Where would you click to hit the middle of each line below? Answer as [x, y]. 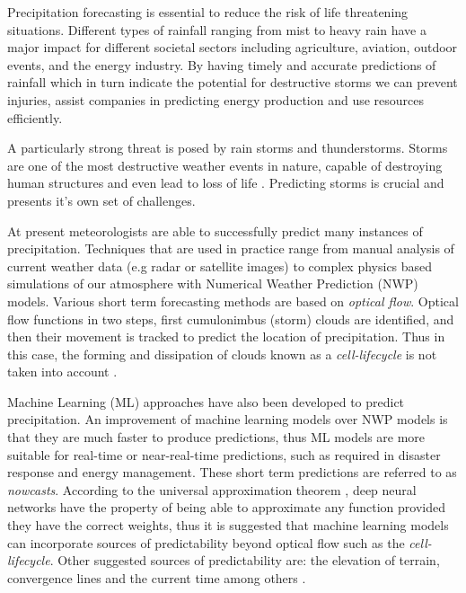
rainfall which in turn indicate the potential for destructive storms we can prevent [233, 82]
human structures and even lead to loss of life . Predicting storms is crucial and [226, 183]
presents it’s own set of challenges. [101, 200]
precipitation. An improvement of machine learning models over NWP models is [228, 419]
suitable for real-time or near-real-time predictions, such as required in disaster [224, 454]
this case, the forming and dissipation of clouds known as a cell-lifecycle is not [222, 354]
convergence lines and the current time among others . [157, 577]
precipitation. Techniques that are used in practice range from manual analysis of [231, 248]
